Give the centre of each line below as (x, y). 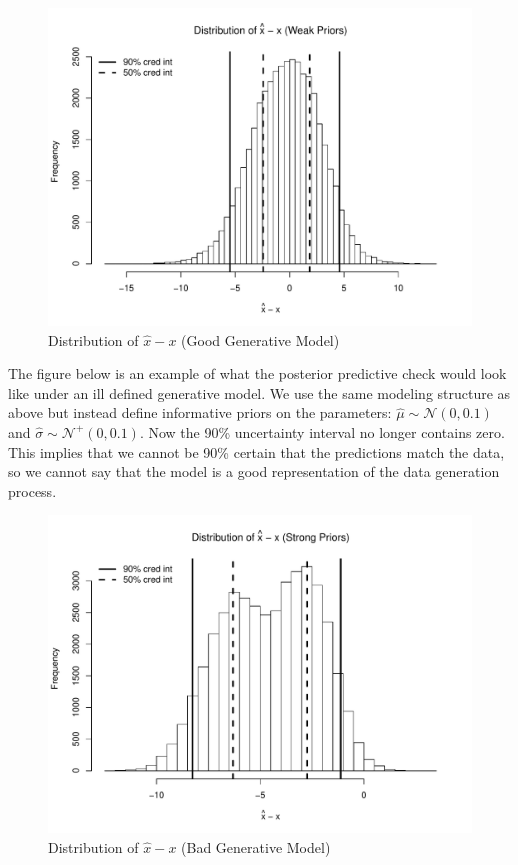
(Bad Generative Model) (256, 846)
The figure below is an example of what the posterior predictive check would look (257, 373)
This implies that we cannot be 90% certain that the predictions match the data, (256, 451)
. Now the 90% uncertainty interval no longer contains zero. (322, 431)
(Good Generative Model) (260, 339)
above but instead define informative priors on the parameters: (200, 412)
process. (32, 490)
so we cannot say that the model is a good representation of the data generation (254, 471)
